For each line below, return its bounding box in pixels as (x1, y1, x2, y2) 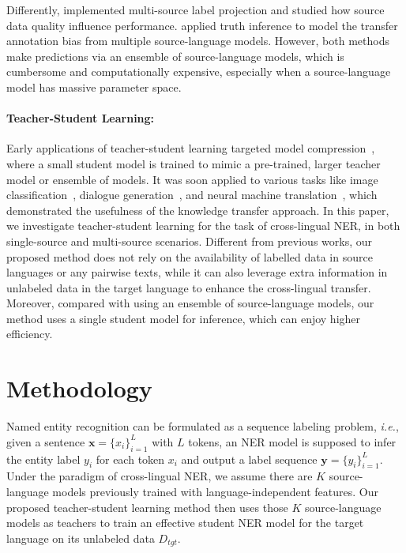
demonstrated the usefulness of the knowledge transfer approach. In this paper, (6, 201, 389, 218)
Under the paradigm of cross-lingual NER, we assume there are (6, 468, 313, 484)
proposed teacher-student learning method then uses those (6, 498, 288, 515)
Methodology (6, 372, 152, 404)
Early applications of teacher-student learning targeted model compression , (6, 140, 375, 156)
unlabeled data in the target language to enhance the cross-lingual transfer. (6, 279, 371, 295)
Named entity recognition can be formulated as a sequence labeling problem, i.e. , (6, 418, 399, 434)
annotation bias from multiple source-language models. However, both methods (6, 32, 389, 49)
